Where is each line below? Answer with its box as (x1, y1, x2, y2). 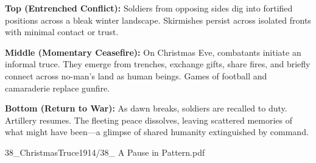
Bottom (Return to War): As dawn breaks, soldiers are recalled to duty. (5, 102, 287, 115)
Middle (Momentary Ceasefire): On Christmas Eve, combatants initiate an (5, 45, 301, 58)
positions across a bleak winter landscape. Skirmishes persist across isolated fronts (5, 13, 311, 26)
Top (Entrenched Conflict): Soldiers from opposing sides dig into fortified (5, 2, 293, 14)
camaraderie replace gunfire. (5, 81, 110, 94)
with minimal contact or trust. (5, 25, 119, 38)
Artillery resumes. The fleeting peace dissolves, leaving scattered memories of (5, 113, 292, 126)
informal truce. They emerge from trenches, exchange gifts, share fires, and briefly (5, 58, 311, 70)
